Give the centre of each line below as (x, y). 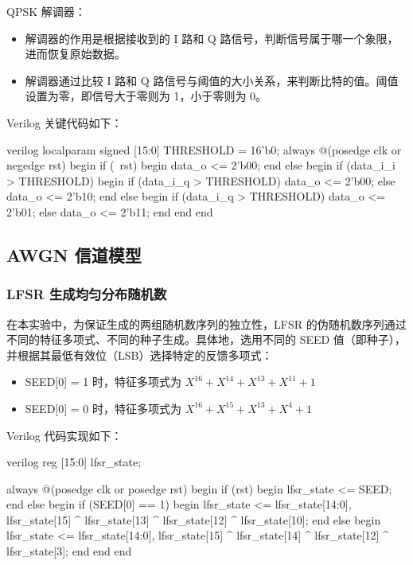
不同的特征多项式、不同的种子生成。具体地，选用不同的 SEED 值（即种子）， (206, 339)
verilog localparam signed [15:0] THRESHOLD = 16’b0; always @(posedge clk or (204, 149)
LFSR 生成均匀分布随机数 (87, 294)
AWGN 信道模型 (74, 254)
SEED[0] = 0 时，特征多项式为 (103, 408)
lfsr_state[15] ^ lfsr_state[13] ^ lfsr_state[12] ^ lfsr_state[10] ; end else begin (194, 519)
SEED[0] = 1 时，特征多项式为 (103, 382)
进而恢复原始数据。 (75, 54)
